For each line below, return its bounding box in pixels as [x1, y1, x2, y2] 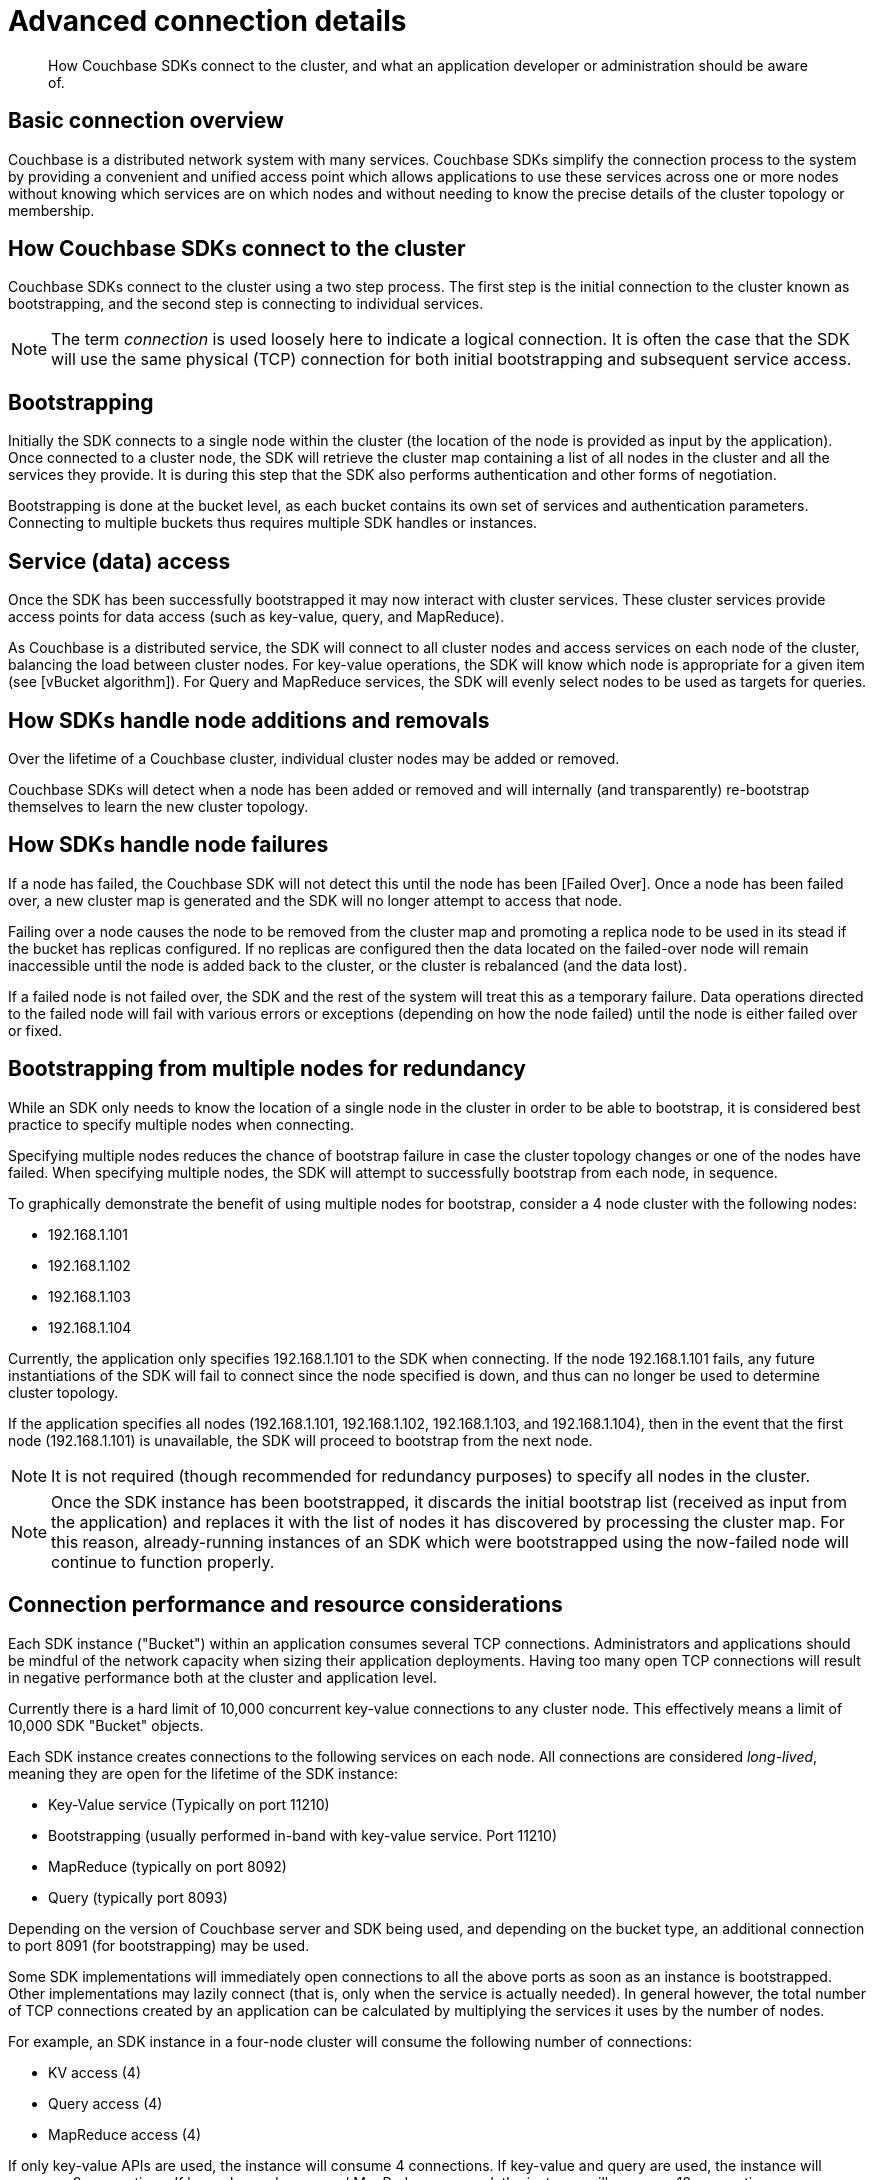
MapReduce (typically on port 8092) [48, 1857, 287, 1875]
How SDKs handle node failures [8, 832, 329, 858]
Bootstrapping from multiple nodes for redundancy [8, 1056, 526, 1082]
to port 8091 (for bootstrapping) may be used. [8, 1936, 310, 1954]
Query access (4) [48, 2094, 163, 2112]
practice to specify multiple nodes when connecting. [8, 1115, 355, 1133]
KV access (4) [48, 2063, 141, 2081]
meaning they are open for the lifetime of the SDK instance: [8, 1764, 399, 1782]
